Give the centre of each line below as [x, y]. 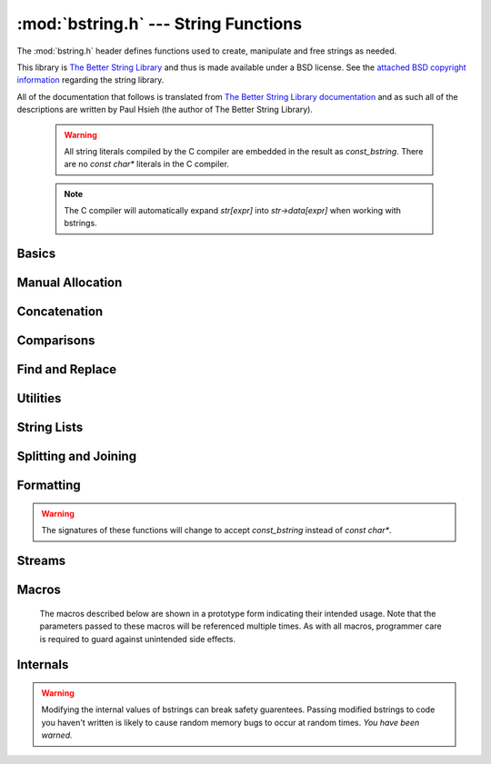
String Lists [50, 427]
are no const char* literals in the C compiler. [146, 164]
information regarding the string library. [90, 80]
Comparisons [56, 341]
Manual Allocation [70, 283]
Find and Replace [67, 369]
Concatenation [60, 312]
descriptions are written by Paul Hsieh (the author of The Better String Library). [165, 110]
